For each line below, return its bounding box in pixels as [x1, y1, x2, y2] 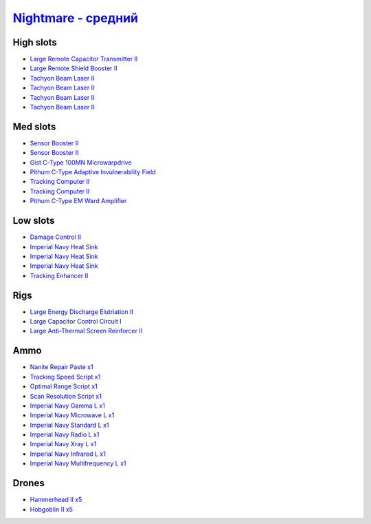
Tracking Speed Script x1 [30, 373, 101, 381]
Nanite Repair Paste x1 [30, 363, 93, 371]
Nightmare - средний [12, 10, 139, 25]
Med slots [12, 120, 56, 132]
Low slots [12, 215, 55, 227]
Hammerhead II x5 [30, 496, 82, 504]
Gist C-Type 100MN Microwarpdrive [30, 158, 132, 167]
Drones [12, 477, 45, 489]
